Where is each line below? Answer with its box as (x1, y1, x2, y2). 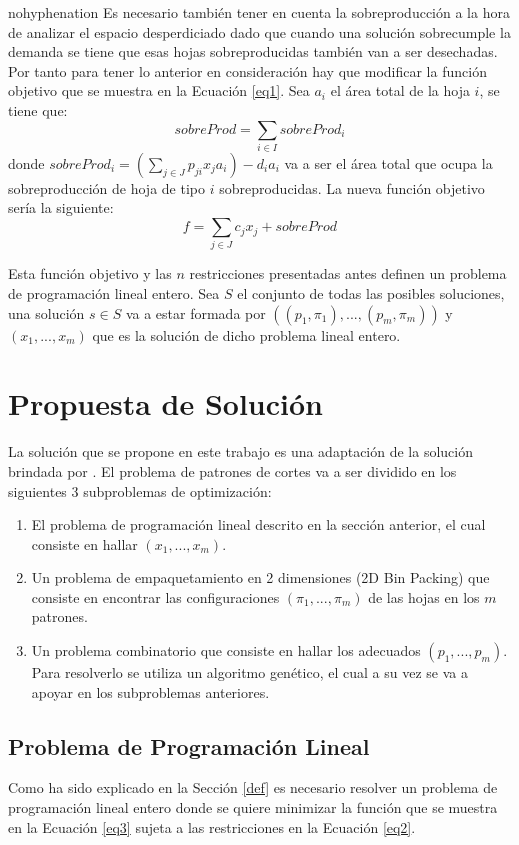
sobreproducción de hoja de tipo (8, 177, 205, 198)
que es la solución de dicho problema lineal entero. (92, 324, 401, 345)
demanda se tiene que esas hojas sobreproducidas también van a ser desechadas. (8, 41, 498, 62)
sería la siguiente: (8, 197, 114, 218)
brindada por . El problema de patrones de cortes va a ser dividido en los (8, 460, 457, 481)
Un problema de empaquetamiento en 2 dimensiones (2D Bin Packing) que (31, 567, 490, 588)
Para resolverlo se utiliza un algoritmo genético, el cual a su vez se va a (31, 662, 468, 683)
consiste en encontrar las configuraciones (31, 586, 280, 607)
